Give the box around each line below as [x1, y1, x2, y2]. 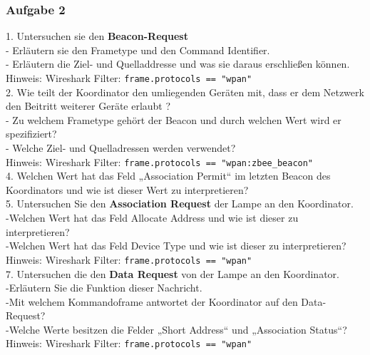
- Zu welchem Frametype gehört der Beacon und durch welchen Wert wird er [6, 112, 341, 127]
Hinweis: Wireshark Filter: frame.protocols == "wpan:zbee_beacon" [6, 154, 314, 169]
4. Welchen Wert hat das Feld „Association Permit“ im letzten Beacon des [6, 168, 331, 183]
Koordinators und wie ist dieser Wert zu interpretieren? [6, 182, 249, 197]
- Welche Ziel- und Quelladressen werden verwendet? [6, 140, 236, 155]
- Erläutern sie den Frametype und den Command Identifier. [6, 42, 270, 57]
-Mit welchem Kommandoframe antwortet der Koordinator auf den [6, 294, 298, 309]
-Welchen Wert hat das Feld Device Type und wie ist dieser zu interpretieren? [6, 238, 346, 253]
